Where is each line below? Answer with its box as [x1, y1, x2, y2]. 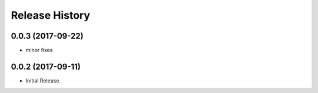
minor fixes [25, 47, 53, 54]
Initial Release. [25, 77, 61, 84]
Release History [11, 9, 91, 22]
